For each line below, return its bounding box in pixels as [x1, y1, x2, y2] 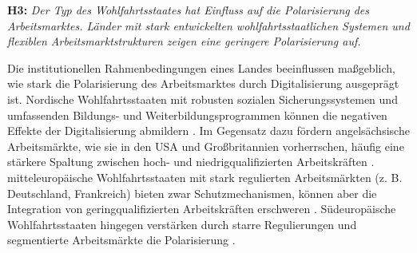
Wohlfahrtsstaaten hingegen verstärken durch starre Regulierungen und [7, 215, 357, 232]
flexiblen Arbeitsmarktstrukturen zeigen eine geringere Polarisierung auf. [7, 33, 361, 49]
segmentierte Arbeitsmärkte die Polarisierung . [7, 231, 236, 248]
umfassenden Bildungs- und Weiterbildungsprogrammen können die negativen [7, 106, 387, 123]
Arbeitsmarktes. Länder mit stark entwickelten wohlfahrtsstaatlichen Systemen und [7, 17, 410, 34]
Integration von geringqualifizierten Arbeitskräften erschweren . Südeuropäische [7, 200, 396, 217]
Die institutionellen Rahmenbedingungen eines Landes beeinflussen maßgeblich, [7, 59, 395, 76]
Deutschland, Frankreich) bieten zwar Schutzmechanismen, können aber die [7, 184, 377, 201]
